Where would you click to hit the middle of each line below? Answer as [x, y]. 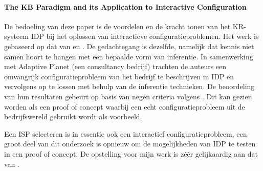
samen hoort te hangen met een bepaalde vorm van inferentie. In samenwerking [129, 56]
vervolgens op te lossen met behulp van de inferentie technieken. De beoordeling [129, 86]
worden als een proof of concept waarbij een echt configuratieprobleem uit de [125, 106]
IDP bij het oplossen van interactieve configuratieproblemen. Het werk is [145, 36]
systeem [16, 36]
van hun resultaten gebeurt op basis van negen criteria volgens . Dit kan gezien [128, 96]
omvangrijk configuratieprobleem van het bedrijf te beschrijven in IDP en [119, 76]
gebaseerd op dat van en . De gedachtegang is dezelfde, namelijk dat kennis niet [129, 46]
